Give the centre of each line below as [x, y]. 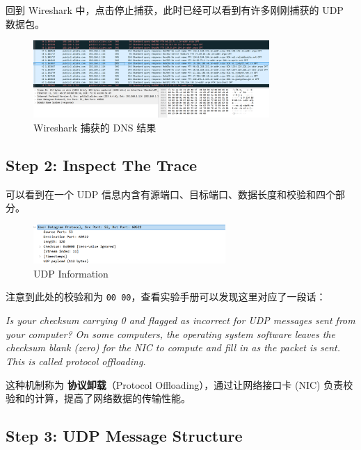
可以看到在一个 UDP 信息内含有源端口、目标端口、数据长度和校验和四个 [171, 194]
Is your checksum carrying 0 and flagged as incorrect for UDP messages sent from [180, 320]
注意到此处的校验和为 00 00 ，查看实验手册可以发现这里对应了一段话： [166, 297]
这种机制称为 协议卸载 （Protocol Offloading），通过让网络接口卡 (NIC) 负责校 [179, 384]
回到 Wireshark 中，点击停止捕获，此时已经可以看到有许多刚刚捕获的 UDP [175, 10]
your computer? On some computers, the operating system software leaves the [170, 334]
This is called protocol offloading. [76, 361]
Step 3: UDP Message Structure [124, 436]
